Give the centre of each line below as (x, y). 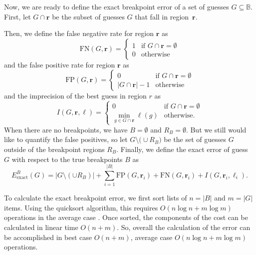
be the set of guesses (195, 139)
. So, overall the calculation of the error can (184, 227)
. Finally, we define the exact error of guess (182, 149)
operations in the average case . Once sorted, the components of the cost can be (126, 217)
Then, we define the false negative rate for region (79, 33)
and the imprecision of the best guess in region (75, 96)
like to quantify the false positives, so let (66, 139)
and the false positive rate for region (60, 64)
